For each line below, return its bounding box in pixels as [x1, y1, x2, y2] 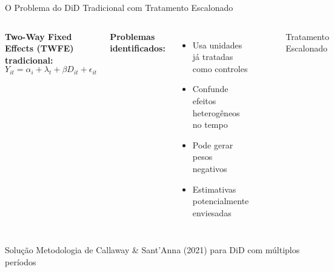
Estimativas [192, 182, 236, 195]
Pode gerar [192, 138, 233, 151]
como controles [192, 62, 248, 75]
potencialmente [192, 194, 249, 207]
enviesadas [192, 206, 232, 219]
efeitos [192, 94, 216, 107]
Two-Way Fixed [5, 30, 72, 42]
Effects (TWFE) [5, 42, 74, 55]
